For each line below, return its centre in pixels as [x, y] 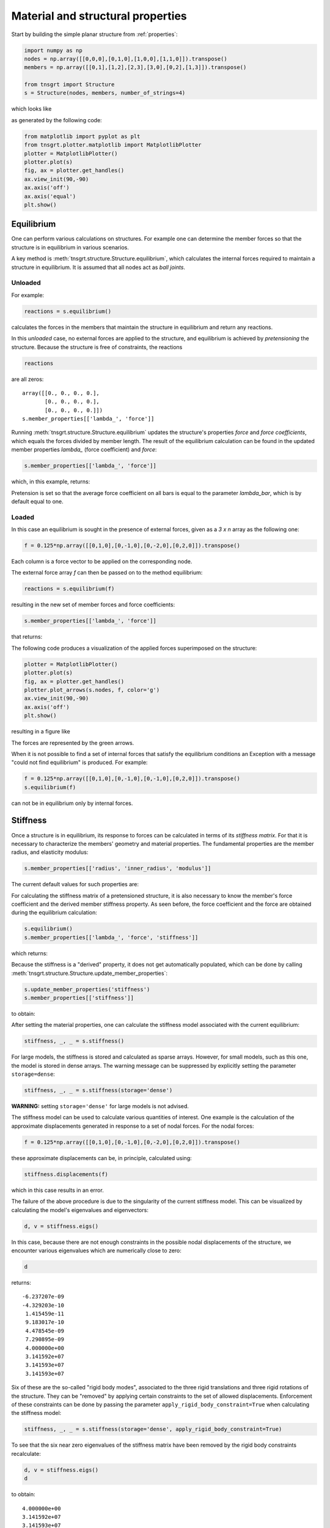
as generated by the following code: [57, 120]
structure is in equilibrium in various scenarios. [70, 247]
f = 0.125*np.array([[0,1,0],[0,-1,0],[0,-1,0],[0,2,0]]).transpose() [132, 779]
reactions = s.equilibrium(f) [69, 589]
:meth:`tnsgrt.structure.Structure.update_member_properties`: [90, 973]
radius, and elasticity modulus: [50, 852]
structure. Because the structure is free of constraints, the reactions [97, 347]
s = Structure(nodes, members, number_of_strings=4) [105, 93]
